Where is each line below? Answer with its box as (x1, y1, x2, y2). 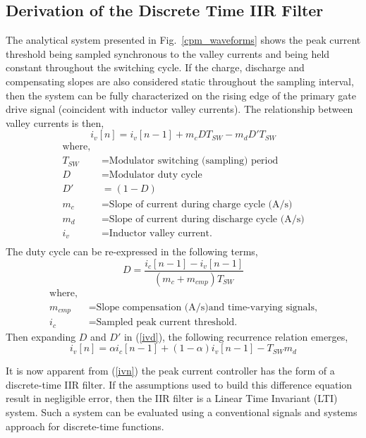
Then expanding (6, 329, 76, 343)
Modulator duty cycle (109, 170, 202, 181)
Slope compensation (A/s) (96, 302, 209, 312)
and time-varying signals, (208, 302, 317, 312)
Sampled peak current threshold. (96, 317, 238, 328)
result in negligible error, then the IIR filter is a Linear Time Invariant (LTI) (6, 391, 338, 406)
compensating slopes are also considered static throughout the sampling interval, (6, 73, 354, 88)
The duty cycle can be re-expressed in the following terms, (6, 244, 258, 259)
